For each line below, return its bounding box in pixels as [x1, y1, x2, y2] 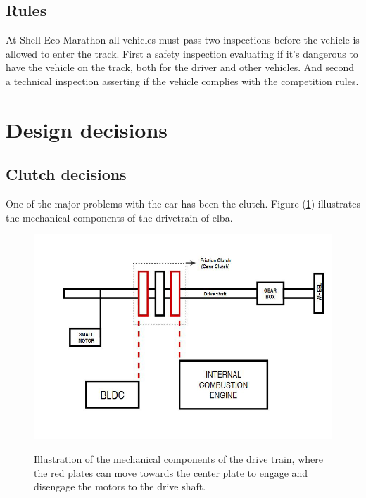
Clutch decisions [6, 163, 127, 185]
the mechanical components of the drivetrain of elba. [6, 210, 233, 224]
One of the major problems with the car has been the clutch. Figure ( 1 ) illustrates [6, 196, 360, 211]
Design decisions [6, 115, 168, 143]
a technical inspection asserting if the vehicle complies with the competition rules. [6, 73, 359, 88]
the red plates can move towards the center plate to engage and [34, 465, 308, 480]
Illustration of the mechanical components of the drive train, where [34, 451, 323, 466]
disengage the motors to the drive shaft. [34, 479, 206, 494]
